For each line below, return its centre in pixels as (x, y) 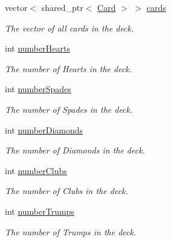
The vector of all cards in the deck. (69, 28)
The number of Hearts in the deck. (69, 68)
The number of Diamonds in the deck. (75, 150)
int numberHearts (37, 48)
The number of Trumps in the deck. (71, 231)
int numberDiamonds (44, 129)
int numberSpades (38, 89)
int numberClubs (36, 170)
